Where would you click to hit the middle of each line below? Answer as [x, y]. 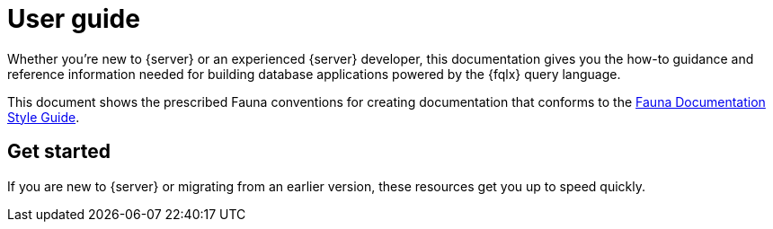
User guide [74, 19]
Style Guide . [44, 117]
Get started [59, 152]
